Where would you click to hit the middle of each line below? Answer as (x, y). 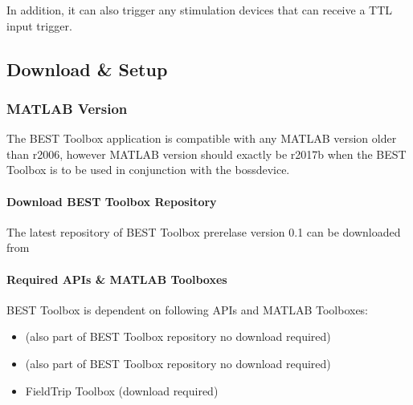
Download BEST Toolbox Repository (112, 201)
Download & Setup (87, 69)
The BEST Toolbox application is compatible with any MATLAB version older (202, 138)
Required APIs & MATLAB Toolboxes (117, 279)
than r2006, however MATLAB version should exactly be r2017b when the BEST (206, 154)
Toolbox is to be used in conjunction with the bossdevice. (148, 170)
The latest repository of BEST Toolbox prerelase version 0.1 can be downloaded (204, 231)
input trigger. (39, 25)
